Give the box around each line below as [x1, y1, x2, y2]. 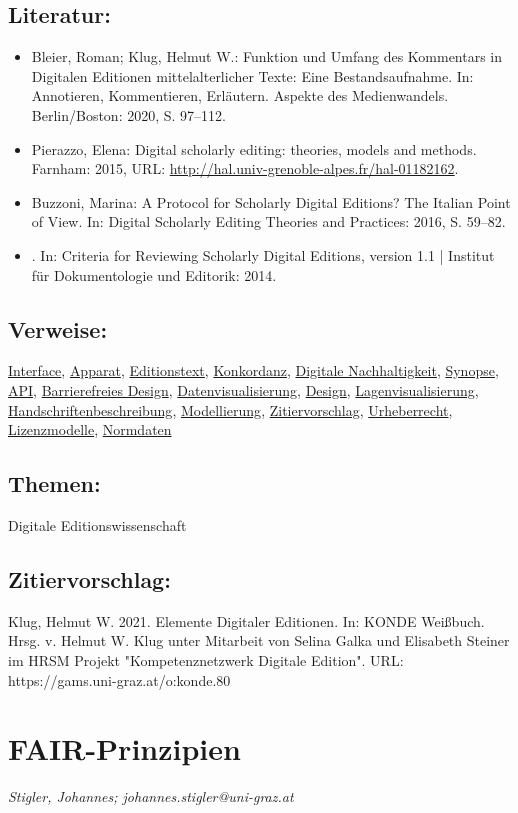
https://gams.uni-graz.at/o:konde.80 [8, 669, 231, 690]
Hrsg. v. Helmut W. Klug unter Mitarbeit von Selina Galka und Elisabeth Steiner [8, 630, 510, 651]
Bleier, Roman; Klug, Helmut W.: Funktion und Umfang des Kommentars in [31, 46, 503, 67]
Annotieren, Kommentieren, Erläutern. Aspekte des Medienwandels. [31, 85, 449, 106]
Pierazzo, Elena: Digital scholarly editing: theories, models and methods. [31, 138, 477, 159]
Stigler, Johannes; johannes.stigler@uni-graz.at [8, 786, 294, 807]
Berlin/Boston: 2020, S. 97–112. [31, 104, 226, 125]
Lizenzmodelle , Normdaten [8, 419, 172, 440]
